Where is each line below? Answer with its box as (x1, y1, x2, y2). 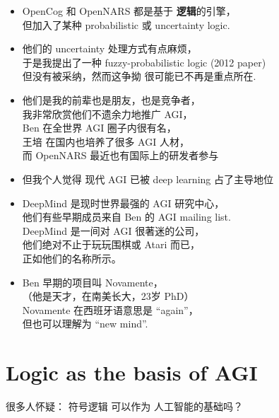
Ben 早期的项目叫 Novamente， (22, 274, 163, 289)
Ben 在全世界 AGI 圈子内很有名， (22, 120, 177, 135)
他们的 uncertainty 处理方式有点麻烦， (22, 41, 197, 56)
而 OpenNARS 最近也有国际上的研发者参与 (22, 148, 219, 163)
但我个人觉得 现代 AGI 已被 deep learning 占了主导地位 (22, 171, 273, 186)
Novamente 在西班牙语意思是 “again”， (22, 302, 198, 317)
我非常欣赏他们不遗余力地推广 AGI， (22, 106, 193, 121)
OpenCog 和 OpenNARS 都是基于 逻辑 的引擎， (22, 4, 236, 18)
